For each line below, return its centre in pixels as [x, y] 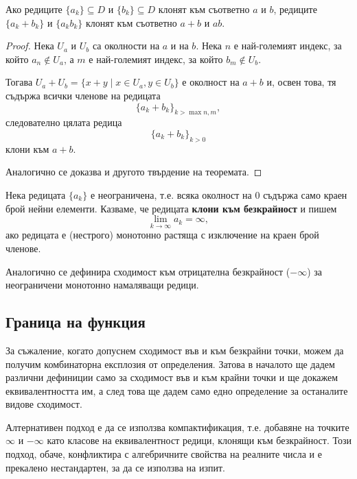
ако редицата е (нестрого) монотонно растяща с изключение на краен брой [162, 235]
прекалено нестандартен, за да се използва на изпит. [115, 467]
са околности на [126, 46]
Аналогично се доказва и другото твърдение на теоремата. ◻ [134, 172]
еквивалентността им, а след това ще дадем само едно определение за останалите [177, 390]
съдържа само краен [305, 194]
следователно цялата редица [64, 122]
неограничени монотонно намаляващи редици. [102, 285]
